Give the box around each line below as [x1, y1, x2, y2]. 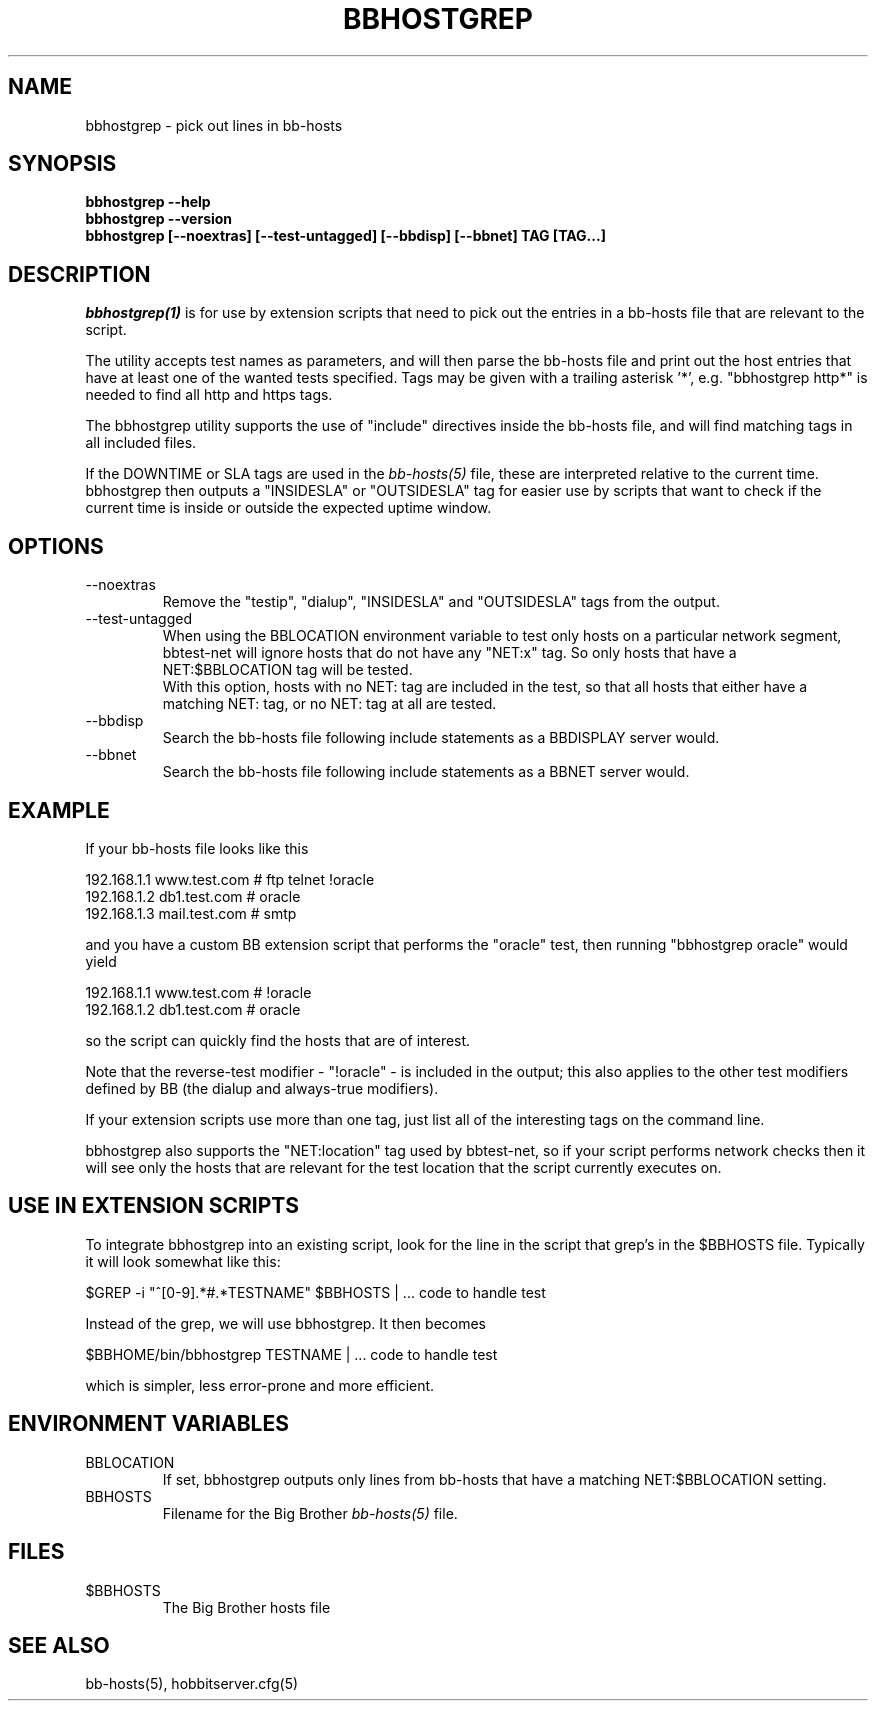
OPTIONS [8, 533, 104, 559]
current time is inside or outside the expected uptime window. [85, 499, 492, 517]
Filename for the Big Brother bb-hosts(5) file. [162, 1504, 458, 1522]
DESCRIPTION [8, 261, 151, 287]
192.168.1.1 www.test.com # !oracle [85, 983, 312, 1001]
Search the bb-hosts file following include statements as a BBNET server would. [162, 763, 690, 781]
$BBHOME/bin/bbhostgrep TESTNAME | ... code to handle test [85, 1345, 498, 1363]
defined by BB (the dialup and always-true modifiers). [85, 1079, 439, 1097]
